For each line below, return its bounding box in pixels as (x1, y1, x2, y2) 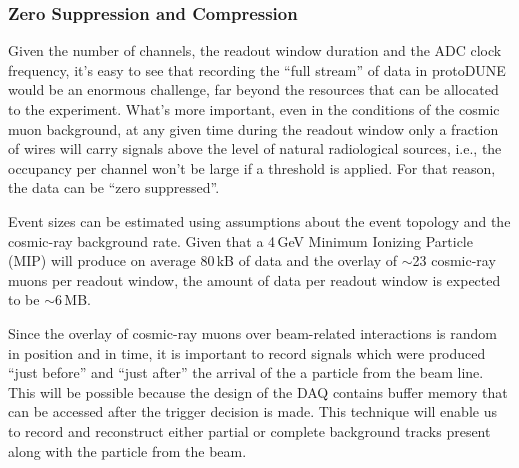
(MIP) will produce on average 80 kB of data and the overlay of (8, 250, 398, 271)
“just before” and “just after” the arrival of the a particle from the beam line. (8, 362, 484, 383)
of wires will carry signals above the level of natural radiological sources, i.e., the (8, 138, 502, 159)
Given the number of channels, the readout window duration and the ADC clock (8, 40, 502, 61)
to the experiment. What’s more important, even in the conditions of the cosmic (8, 99, 500, 119)
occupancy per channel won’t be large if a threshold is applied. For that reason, (8, 157, 496, 178)
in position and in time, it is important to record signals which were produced (8, 342, 486, 363)
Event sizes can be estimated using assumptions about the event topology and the (8, 210, 511, 231)
